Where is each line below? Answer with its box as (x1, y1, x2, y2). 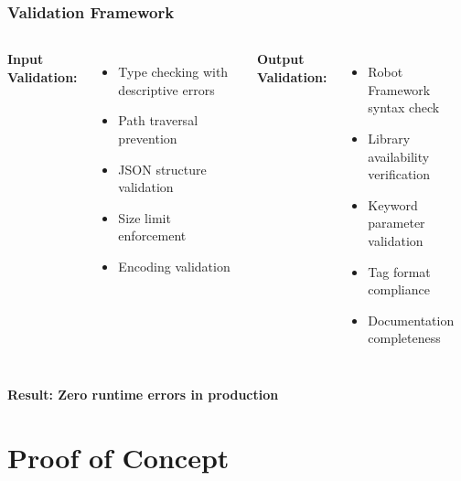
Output (256, 49, 305, 69)
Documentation (368, 310, 455, 329)
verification (368, 165, 430, 184)
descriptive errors (118, 80, 215, 99)
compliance (368, 280, 430, 299)
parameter (368, 213, 425, 232)
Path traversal (118, 111, 198, 130)
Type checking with (118, 62, 229, 81)
